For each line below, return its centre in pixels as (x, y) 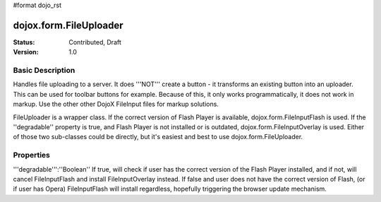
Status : (24, 42)
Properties (32, 155)
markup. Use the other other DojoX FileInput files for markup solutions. (116, 104)
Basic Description (44, 71)
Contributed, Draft (95, 42)
